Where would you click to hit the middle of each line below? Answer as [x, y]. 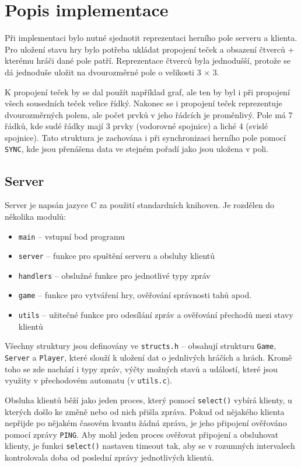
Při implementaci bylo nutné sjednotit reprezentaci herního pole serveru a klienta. [151, 38]
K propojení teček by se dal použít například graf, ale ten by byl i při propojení [147, 91]
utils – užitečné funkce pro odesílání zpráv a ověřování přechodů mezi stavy [156, 315]
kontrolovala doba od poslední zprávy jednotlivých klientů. [109, 457]
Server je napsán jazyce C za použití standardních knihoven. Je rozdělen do [140, 205]
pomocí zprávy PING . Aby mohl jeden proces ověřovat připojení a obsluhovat [142, 434]
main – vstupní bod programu [71, 236]
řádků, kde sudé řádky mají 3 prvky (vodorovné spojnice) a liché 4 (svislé [136, 126]
